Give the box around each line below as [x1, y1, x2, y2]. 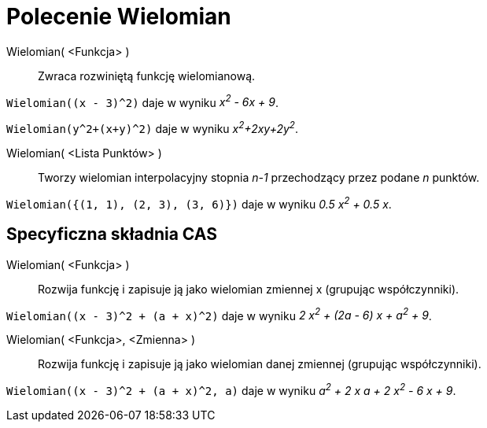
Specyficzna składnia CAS [6, 224, 217, 245]
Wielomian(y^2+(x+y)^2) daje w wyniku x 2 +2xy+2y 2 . [6, 120, 299, 136]
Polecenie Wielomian [6, 3, 231, 30]
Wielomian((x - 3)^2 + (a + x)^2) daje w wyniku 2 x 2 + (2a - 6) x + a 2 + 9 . [6, 306, 432, 323]
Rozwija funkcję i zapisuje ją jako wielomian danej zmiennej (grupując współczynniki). [38, 357, 481, 371]
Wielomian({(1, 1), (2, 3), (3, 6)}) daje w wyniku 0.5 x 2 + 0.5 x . [6, 195, 392, 211]
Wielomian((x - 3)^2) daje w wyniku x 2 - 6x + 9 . [6, 93, 279, 109]
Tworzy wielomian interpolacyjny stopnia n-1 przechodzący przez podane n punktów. [38, 171, 480, 185]
